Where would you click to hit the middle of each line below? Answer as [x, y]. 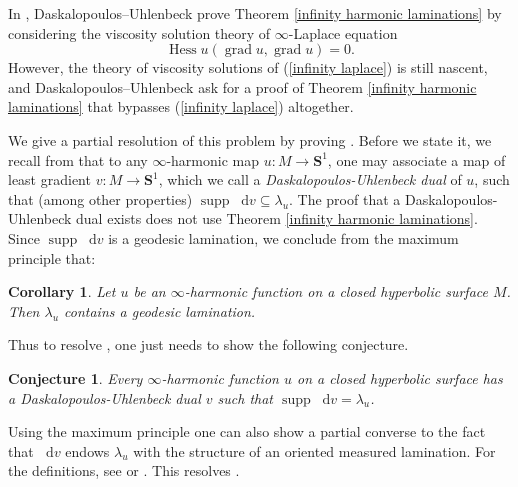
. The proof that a [345, 198]
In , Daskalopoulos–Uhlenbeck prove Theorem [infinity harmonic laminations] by [255, 13]
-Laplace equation [343, 32]
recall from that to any [78, 159]
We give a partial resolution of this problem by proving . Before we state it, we [250, 139]
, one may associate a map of [416, 159]
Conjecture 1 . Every [75, 377]
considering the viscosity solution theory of [139, 32]
